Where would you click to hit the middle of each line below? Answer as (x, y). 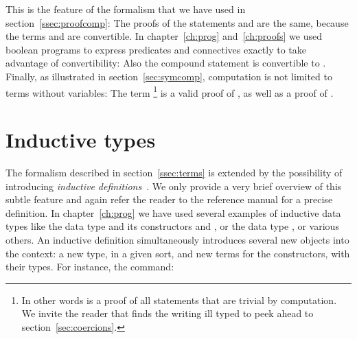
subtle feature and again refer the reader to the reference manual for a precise (169, 199)
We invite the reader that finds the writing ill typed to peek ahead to (168, 313)
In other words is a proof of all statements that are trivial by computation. (179, 300)
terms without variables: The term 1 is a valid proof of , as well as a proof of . (170, 91)
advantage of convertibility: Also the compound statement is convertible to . (166, 63)
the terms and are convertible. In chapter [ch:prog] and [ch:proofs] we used (164, 36)
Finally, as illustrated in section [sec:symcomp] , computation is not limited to (169, 76)
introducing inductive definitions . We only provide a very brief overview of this (174, 186)
